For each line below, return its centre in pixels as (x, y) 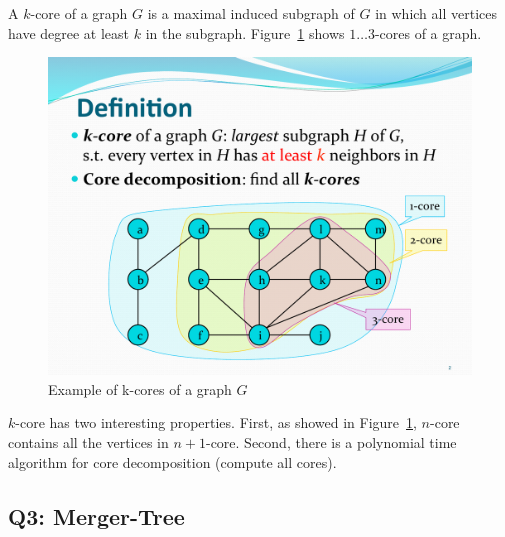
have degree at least (69, 32)
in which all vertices (436, 13)
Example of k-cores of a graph (140, 388)
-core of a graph (79, 13)
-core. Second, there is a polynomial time (331, 441)
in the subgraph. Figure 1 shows (245, 32)
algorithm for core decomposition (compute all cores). (172, 461)
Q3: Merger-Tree (96, 515)
